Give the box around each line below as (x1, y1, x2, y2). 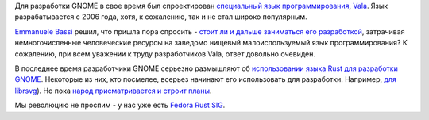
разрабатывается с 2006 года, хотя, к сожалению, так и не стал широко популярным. (14, 12, 307, 21)
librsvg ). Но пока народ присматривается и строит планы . (14, 86, 212, 95)
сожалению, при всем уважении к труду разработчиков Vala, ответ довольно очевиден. (14, 48, 315, 59)
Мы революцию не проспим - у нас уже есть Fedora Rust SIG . (14, 100, 226, 110)
